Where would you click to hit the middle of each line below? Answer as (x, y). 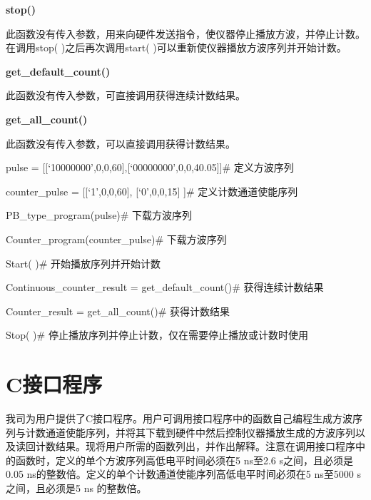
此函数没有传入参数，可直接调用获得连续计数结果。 (126, 95)
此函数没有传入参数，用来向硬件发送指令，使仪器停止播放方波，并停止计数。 (185, 33)
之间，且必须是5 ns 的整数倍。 (76, 488)
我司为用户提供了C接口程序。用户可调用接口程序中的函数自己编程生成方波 (179, 418)
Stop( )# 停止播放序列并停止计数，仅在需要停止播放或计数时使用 (157, 335)
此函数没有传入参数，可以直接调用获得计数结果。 (121, 143)
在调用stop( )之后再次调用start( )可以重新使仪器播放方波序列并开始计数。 (176, 47)
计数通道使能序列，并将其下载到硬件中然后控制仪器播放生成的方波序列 (190, 432)
